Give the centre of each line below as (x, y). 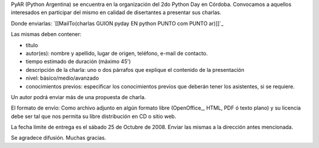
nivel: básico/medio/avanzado (62, 78)
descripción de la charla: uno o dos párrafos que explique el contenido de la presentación (135, 70)
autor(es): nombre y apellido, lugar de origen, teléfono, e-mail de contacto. (117, 53)
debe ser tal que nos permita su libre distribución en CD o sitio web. (94, 116)
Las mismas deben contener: (46, 34)
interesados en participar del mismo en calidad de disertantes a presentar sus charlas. (116, 12)
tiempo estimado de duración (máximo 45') (78, 61)
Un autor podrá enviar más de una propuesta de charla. (78, 97)
